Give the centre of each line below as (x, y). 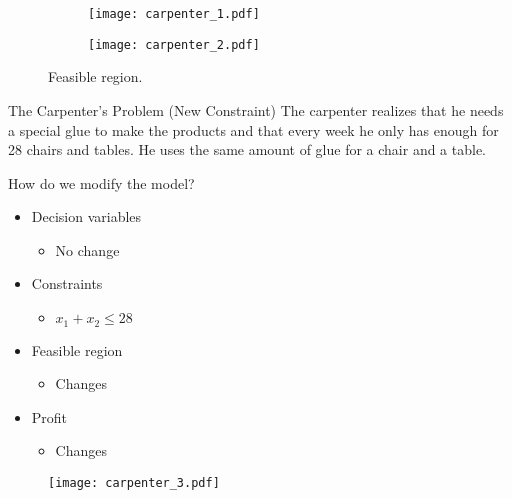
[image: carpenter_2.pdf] (174, 44)
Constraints (67, 283)
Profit (49, 416)
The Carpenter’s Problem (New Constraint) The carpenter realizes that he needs (256, 109)
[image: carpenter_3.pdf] (134, 482)
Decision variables (86, 216)
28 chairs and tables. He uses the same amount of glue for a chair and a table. (247, 149)
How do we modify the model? (101, 182)
